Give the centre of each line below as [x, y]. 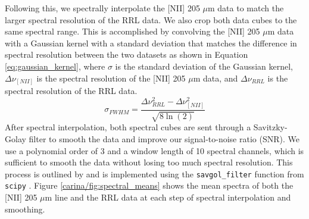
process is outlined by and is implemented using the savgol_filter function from [154, 173]
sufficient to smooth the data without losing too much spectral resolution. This [149, 162]
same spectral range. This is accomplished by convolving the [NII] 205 [132, 31]
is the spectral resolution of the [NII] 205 [111, 78]
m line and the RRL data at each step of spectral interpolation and [168, 197]
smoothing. [25, 209]
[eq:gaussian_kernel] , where [55, 66]
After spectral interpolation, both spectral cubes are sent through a [128, 127]
